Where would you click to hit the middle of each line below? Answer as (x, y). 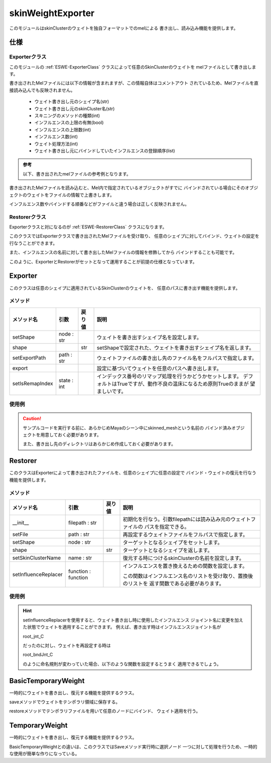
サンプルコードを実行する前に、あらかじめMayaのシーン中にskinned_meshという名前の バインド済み (127, 428)
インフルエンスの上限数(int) (63, 129)
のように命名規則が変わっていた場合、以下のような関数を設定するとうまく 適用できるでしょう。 (122, 664)
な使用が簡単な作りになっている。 (44, 754)
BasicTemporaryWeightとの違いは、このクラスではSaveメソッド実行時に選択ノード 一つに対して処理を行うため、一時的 (133, 746)
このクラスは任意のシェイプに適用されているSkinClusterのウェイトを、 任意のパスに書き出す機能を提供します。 (125, 288)
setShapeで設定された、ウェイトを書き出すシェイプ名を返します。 (175, 348)
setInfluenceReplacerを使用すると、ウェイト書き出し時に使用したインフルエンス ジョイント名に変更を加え (133, 620)
